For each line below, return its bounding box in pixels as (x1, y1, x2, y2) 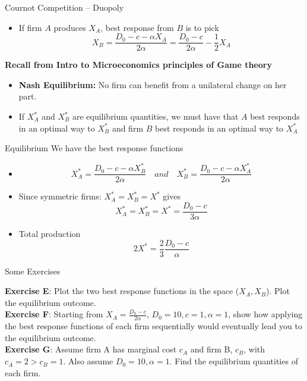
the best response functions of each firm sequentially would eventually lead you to (5, 320, 302, 332)
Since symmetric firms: (18, 190, 102, 202)
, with (243, 343, 265, 355)
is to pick (185, 21, 219, 33)
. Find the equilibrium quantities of (169, 355, 298, 367)
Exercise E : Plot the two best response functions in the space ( (5, 285, 239, 297)
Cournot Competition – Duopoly (5, 1, 124, 13)
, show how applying (228, 308, 303, 320)
